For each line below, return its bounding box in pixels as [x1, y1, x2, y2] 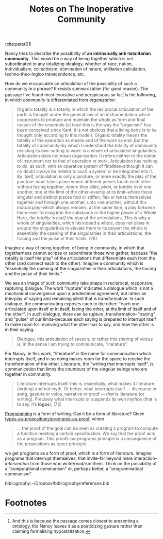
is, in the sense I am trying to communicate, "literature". [16, 341, 128, 347]
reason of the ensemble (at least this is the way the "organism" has [16, 122, 151, 127]
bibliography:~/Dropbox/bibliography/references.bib [5, 480, 110, 486]
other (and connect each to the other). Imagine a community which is [5, 260, 144, 266]
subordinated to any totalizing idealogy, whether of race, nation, [5, 61, 133, 67]
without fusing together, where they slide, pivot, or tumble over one [16, 184, 152, 190]
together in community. [5, 371, 52, 377]
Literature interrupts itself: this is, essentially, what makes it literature [16, 381, 154, 386]
